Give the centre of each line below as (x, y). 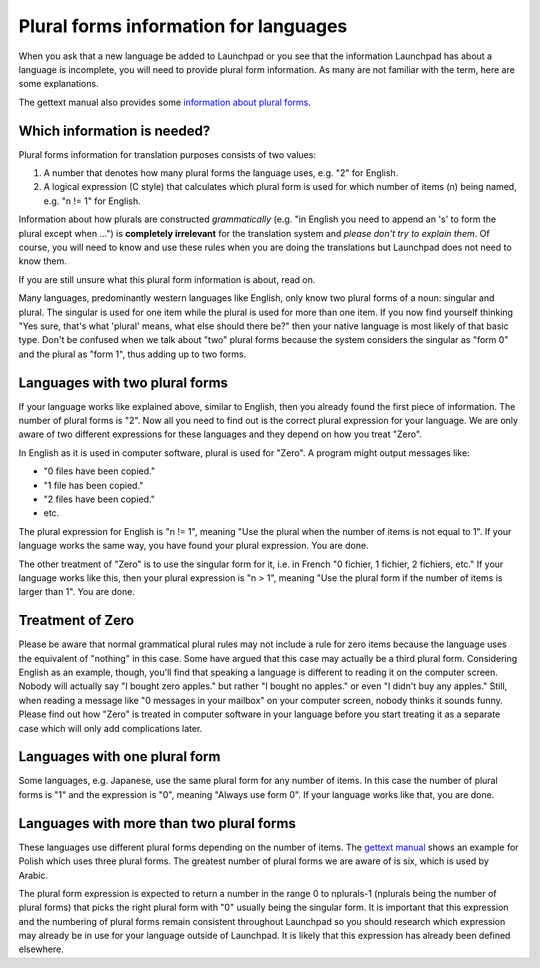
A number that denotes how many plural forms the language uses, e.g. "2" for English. (221, 173)
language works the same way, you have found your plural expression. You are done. (193, 546)
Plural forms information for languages (183, 26)
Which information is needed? (114, 130)
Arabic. (33, 875)
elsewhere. (41, 949)
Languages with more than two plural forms (157, 823)
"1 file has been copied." (93, 485)
